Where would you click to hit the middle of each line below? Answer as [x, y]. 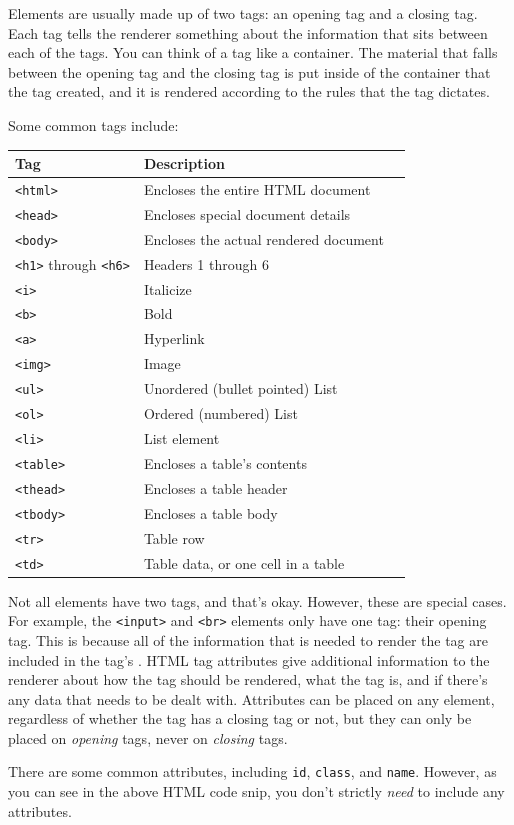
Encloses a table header [215, 487]
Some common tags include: [93, 124]
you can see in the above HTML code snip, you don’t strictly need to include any [256, 791]
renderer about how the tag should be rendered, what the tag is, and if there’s [248, 679]
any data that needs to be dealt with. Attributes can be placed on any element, [251, 698]
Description [184, 163]
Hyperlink [174, 338]
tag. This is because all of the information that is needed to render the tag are [248, 639]
